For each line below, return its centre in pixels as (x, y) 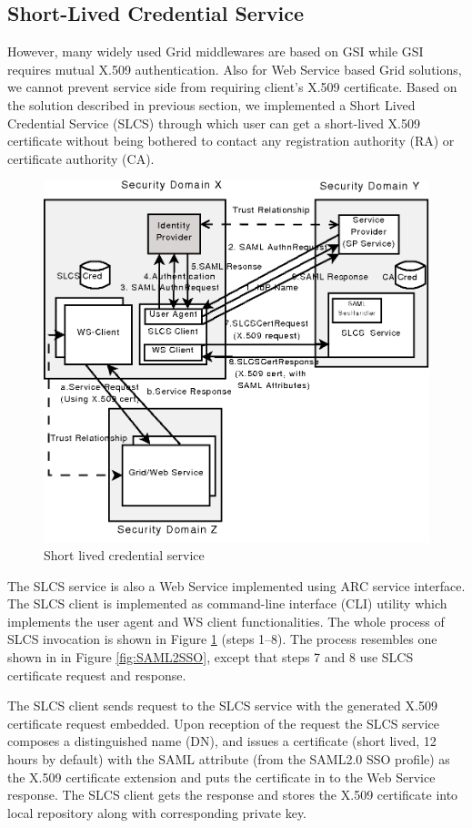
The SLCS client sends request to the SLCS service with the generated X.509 (222, 705)
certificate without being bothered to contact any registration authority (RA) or (231, 141)
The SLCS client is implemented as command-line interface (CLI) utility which (227, 603)
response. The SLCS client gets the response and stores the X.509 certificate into (233, 795)
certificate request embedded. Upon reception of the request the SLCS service (224, 723)
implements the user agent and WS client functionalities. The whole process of (226, 621)
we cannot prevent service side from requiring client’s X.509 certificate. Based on (232, 87)
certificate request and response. (97, 675)
